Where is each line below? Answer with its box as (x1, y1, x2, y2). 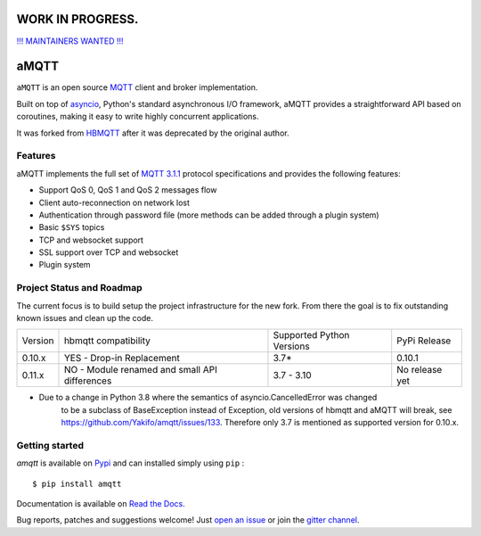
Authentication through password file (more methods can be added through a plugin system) (38, 210, 379, 220)
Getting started (16, 439, 85, 451)
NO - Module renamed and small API (63, 364, 217, 376)
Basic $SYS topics (38, 222, 105, 233)
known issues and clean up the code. (16, 313, 154, 323)
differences (63, 375, 112, 387)
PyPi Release (396, 334, 452, 347)
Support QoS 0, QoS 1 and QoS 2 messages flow (38, 185, 217, 195)
